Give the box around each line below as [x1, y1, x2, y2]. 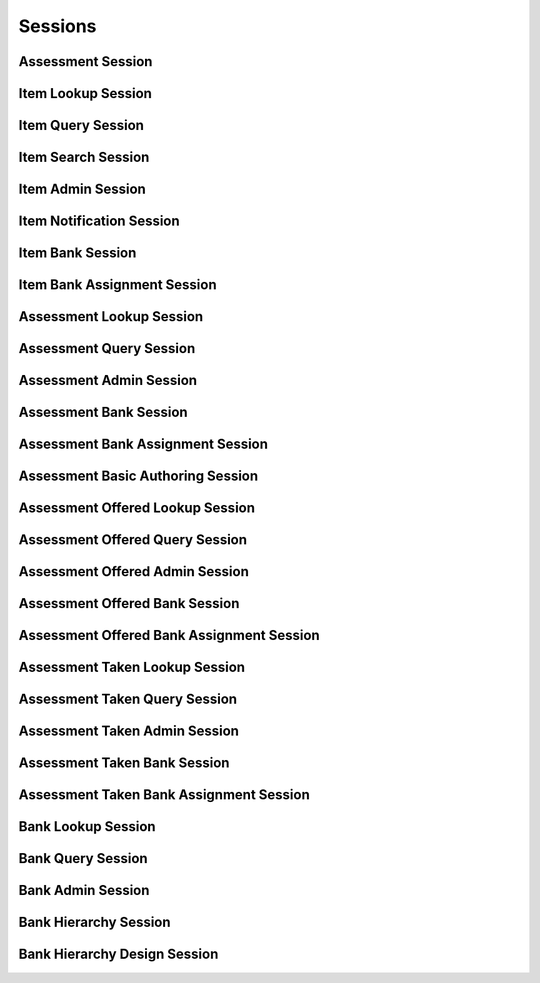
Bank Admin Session [18, 882, 150, 899]
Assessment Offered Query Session [18, 531, 248, 549]
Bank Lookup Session [18, 818, 156, 835]
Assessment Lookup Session [18, 308, 204, 325]
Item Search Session [18, 149, 150, 166]
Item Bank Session [18, 245, 137, 262]
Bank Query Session [18, 850, 149, 867]
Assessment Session [18, 53, 153, 70]
